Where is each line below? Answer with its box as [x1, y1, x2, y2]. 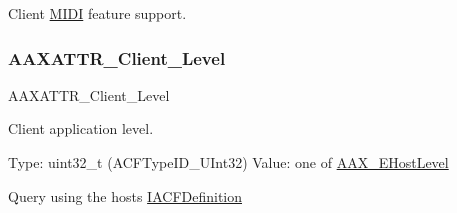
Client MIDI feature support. [8, 3, 187, 23]
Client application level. [8, 118, 154, 139]
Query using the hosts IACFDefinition [8, 185, 243, 206]
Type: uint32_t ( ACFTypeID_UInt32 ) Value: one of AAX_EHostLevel [8, 152, 449, 172]
